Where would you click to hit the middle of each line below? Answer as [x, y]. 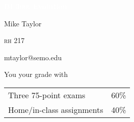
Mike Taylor [23, 23]
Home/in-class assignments [56, 109]
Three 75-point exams [47, 95]
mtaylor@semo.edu [33, 57]
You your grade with [36, 74]
